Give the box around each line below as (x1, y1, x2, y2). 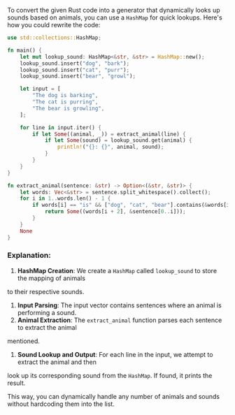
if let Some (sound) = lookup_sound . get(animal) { (44, 137, 192, 144)
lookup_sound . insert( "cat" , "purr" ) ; (20, 66, 130, 73)
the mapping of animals (17, 274, 86, 282)
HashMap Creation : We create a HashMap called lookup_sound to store (17, 266, 218, 275)
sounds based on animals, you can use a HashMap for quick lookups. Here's (7, 13, 222, 22)
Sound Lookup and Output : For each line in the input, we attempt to (17, 350, 213, 358)
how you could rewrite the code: (7, 21, 101, 29)
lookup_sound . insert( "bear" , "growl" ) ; (20, 73, 136, 80)
